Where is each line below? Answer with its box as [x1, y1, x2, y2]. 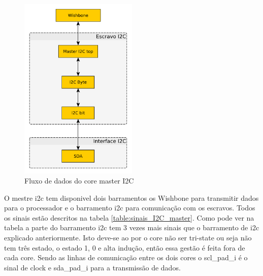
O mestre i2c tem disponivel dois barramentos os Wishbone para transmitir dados [4, 192, 259, 203]
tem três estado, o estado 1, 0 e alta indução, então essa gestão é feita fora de [4, 242, 245, 253]
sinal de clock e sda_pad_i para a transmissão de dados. [4, 262, 181, 272]
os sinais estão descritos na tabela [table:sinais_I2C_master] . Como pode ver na [4, 212, 254, 223]
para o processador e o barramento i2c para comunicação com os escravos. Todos [4, 202, 255, 213]
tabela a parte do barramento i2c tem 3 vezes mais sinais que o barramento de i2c [4, 222, 259, 233]
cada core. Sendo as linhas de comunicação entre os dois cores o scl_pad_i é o [4, 252, 248, 263]
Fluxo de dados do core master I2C [24, 175, 134, 186]
